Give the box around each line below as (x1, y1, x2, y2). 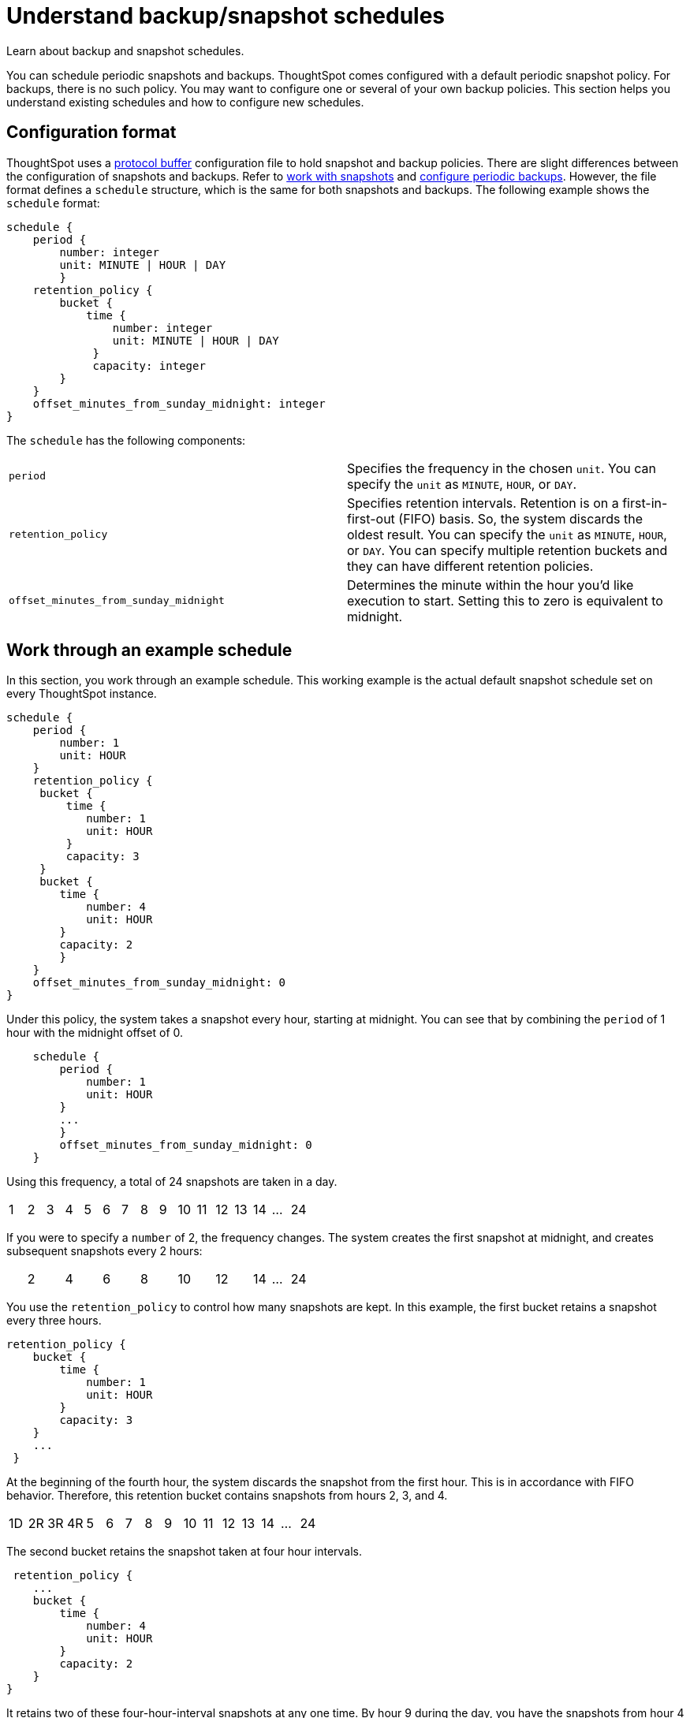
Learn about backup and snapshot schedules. (6, 43, 244, 58)
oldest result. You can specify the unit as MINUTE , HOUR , (347, 526, 667, 542)
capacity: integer (92, 359, 206, 372)
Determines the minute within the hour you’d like (347, 576, 634, 593)
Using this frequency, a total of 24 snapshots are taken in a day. (6, 1175, 338, 1189)
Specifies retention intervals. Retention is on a (347, 494, 619, 511)
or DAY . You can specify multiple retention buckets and (347, 542, 668, 558)
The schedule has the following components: (6, 433, 246, 447)
